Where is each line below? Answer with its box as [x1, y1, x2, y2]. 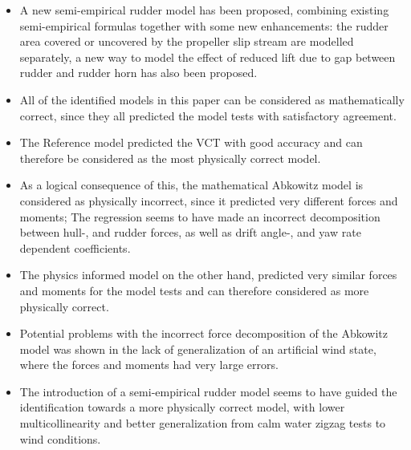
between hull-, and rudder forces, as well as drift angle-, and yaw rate [19, 224, 361, 241]
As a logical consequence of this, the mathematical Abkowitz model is [19, 176, 364, 193]
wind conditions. [19, 430, 101, 447]
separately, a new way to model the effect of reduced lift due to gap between [19, 48, 396, 65]
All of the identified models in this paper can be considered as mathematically [19, 91, 405, 107]
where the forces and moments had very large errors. [19, 356, 279, 373]
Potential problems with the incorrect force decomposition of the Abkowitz [19, 325, 389, 342]
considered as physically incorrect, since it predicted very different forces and [19, 192, 398, 209]
